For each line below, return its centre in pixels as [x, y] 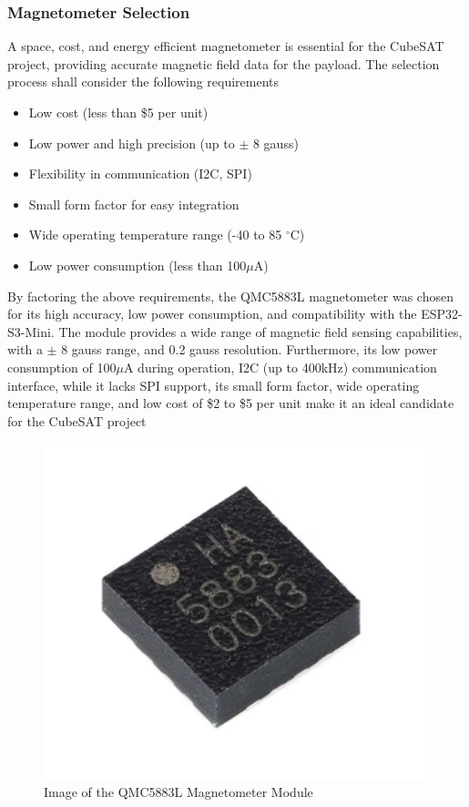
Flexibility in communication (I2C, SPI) [140, 174]
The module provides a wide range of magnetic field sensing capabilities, [260, 331]
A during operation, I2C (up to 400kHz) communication [280, 367]
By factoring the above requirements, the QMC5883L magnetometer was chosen [230, 296]
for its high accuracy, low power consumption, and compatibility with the [212, 314]
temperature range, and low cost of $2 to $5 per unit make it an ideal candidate [231, 403]
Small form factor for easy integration [134, 204]
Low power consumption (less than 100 [138, 265]
